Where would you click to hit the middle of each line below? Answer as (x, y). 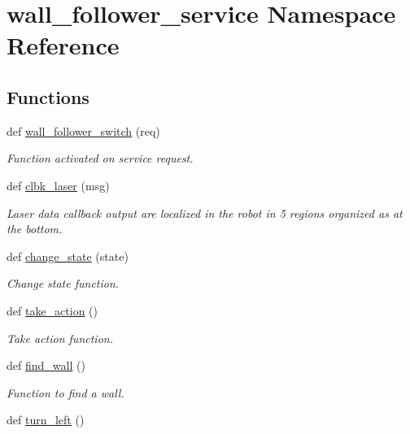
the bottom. (35, 229)
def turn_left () (46, 420)
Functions (48, 96)
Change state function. (63, 283)
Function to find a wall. (65, 392)
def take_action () (52, 310)
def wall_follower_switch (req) (83, 130)
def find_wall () (46, 365)
